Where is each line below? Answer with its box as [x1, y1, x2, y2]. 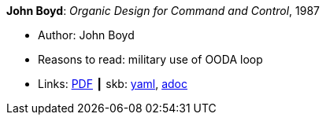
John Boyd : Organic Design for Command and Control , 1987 [6, 4, 320, 17]
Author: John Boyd [38, 28, 135, 42]
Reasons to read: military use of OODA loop [38, 53, 263, 66]
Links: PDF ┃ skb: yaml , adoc [38, 77, 187, 90]
